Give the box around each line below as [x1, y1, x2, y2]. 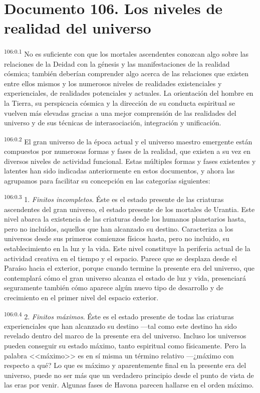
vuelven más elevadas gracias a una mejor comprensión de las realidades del [4, 107, 236, 118]
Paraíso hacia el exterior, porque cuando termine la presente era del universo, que [4, 263, 255, 273]
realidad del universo [4, 18, 151, 38]
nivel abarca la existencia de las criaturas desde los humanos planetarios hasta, [4, 214, 246, 224]
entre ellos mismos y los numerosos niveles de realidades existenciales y [4, 78, 222, 88]
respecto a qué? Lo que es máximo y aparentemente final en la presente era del [4, 360, 246, 370]
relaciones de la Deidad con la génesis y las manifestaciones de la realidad [4, 58, 230, 69]
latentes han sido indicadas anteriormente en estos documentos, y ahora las [4, 165, 235, 176]
